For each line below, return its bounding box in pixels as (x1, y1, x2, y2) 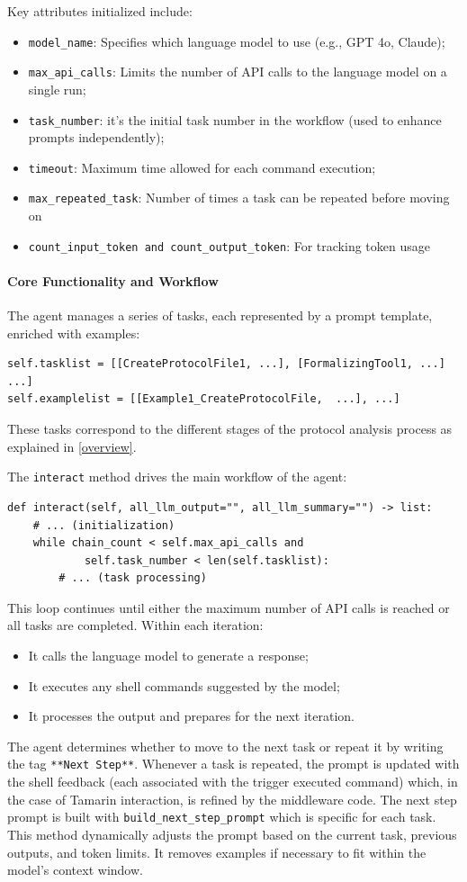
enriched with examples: (7, 323, 140, 342)
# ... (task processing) (58, 571, 207, 585)
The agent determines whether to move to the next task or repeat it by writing (7, 736, 444, 755)
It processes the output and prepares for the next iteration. (28, 706, 355, 725)
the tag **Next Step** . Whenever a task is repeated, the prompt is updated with (7, 754, 460, 773)
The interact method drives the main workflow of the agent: (7, 467, 347, 486)
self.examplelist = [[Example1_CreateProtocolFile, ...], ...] (7, 392, 400, 406)
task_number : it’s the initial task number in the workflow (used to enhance (28, 110, 442, 129)
